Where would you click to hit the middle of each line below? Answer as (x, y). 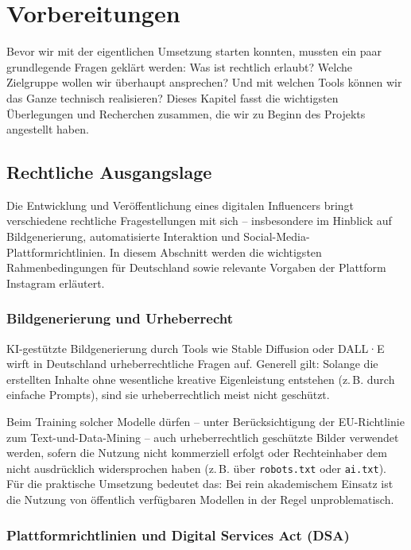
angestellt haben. (48, 129)
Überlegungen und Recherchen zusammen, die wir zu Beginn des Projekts (186, 113)
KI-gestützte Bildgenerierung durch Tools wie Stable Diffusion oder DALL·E (196, 348)
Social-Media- (277, 236)
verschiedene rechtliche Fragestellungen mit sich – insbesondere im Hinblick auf (199, 221)
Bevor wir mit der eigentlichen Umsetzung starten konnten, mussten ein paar (194, 51)
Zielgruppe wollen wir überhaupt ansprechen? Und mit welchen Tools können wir (204, 82)
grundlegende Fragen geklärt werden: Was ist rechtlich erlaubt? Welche (179, 66)
